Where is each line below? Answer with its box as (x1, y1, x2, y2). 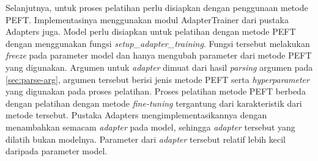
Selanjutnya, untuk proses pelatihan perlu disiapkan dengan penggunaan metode (6, 1, 308, 13)
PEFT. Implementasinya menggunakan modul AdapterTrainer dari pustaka (6, 13, 289, 26)
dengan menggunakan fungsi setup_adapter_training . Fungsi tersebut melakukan (6, 37, 310, 49)
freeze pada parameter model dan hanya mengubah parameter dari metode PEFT (6, 49, 312, 62)
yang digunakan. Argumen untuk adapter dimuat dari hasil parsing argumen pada (6, 60, 313, 73)
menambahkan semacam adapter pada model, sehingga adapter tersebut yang (6, 120, 295, 133)
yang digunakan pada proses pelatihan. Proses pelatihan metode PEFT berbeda (6, 85, 306, 98)
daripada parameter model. (6, 145, 108, 157)
